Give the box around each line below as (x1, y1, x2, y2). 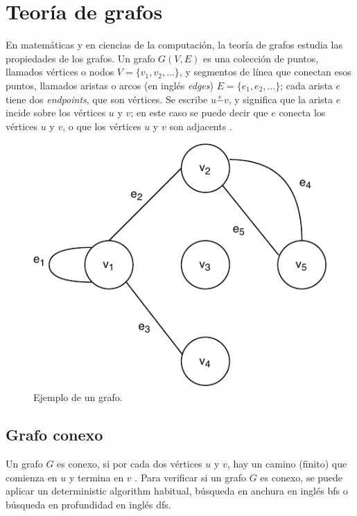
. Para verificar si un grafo (134, 470, 246, 484)
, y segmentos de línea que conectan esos (179, 64, 351, 79)
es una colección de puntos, (202, 51, 319, 65)
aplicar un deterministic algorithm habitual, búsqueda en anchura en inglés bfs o (6, 483, 348, 498)
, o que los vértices (62, 118, 141, 133)
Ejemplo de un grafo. (33, 390, 123, 404)
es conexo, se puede (260, 470, 343, 484)
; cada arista (280, 78, 333, 92)
